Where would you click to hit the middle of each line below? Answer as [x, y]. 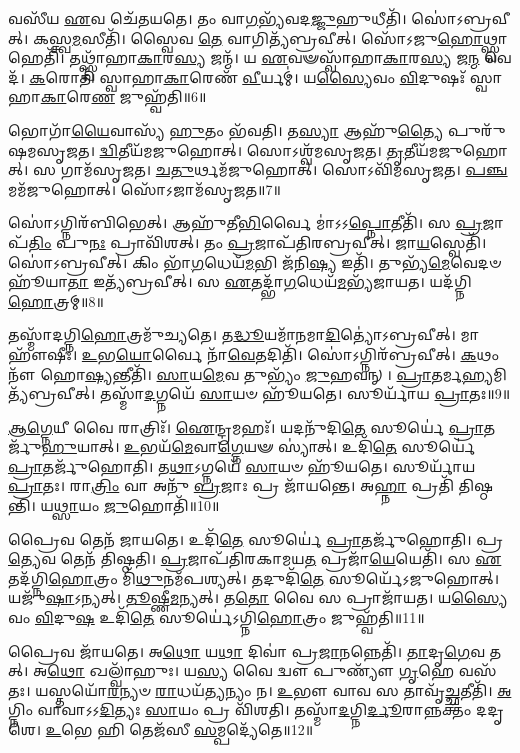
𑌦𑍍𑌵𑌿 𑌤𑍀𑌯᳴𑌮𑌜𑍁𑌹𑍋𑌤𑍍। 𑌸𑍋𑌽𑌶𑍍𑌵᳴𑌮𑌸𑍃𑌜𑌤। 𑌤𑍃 [251, 149]
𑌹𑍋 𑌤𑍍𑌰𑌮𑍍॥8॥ [56, 300]
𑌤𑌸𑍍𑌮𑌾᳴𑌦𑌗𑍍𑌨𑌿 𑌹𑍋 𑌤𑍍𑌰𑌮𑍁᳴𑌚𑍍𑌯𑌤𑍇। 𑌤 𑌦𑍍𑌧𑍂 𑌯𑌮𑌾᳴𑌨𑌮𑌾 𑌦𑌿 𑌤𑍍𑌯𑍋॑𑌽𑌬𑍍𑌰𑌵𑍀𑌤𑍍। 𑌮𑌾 [244, 334]
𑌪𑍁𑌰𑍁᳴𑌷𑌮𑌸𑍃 [476, 129]
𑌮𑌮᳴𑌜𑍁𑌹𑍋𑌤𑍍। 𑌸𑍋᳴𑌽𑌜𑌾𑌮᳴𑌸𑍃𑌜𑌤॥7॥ [144, 188]
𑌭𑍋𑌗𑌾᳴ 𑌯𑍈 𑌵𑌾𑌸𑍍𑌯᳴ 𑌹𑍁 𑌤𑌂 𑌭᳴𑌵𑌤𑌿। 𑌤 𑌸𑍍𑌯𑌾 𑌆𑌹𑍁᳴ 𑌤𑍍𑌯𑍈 [226, 129]
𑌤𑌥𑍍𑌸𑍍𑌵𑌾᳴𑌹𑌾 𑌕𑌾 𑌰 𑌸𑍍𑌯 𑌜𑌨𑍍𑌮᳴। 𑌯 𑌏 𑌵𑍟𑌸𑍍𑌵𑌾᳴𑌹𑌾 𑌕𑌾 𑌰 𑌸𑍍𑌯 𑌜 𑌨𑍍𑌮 [274, 57]
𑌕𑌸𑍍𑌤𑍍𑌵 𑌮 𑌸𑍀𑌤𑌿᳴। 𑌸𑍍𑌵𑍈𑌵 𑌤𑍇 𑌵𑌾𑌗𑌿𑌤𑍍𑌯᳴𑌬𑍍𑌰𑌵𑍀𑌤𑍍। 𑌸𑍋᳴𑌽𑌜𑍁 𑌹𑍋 [258, 37]
